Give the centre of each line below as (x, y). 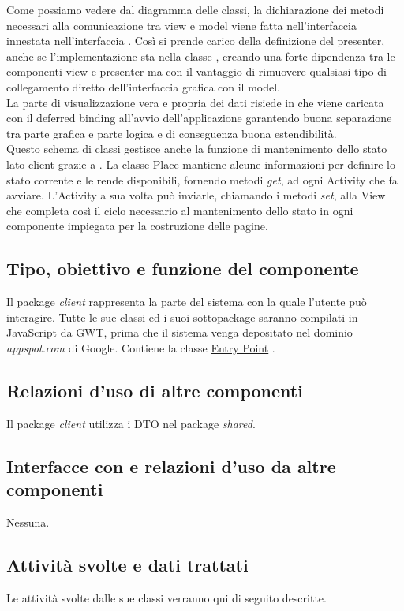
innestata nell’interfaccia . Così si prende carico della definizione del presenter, (196, 41)
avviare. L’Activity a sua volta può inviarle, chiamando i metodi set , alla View (196, 195)
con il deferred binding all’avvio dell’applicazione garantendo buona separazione (199, 118)
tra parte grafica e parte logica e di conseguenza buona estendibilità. (172, 133)
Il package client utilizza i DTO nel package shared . (131, 423)
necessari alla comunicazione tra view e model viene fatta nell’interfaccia (181, 25)
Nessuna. (28, 522)
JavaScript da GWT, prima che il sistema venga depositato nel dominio (180, 332)
